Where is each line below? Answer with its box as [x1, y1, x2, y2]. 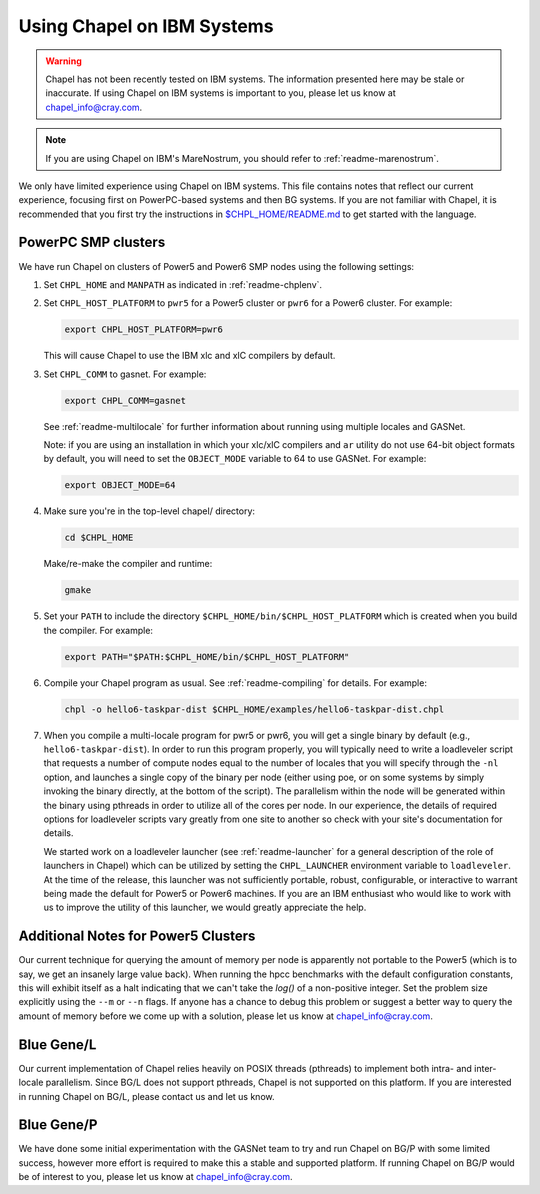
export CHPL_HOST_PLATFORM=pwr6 [64, 324, 224, 335]
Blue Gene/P [18, 1116, 98, 1134]
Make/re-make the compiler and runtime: [43, 558, 213, 570]
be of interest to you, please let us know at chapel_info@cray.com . [18, 1171, 294, 1183]
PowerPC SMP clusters [18, 234, 166, 251]
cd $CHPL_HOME [64, 532, 134, 544]
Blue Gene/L [18, 1036, 97, 1053]
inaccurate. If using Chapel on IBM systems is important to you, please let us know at [45, 87, 396, 99]
